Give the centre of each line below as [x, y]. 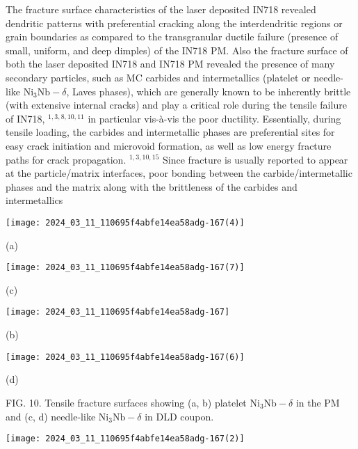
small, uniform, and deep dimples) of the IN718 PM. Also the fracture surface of [177, 50]
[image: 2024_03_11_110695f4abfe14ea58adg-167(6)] [125, 357]
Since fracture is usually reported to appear [255, 159]
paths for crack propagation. [66, 159]
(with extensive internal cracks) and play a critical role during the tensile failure [176, 105]
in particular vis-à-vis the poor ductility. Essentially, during [214, 118]
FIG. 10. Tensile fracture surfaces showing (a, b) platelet [126, 402]
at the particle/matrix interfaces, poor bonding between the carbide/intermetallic [179, 173]
